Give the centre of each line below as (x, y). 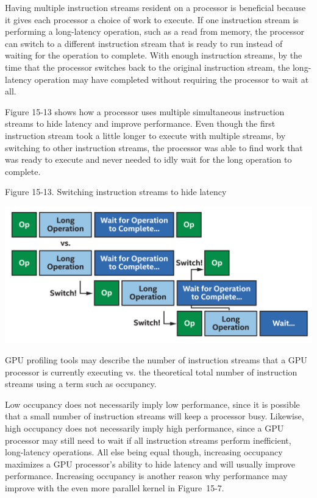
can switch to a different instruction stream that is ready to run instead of (144, 43)
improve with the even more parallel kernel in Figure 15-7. (115, 487)
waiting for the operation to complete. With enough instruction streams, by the (154, 55)
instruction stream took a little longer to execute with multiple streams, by (145, 135)
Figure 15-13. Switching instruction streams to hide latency (116, 192)
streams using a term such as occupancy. (81, 384)
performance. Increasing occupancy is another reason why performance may (146, 476)
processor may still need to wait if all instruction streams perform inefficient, (148, 440)
